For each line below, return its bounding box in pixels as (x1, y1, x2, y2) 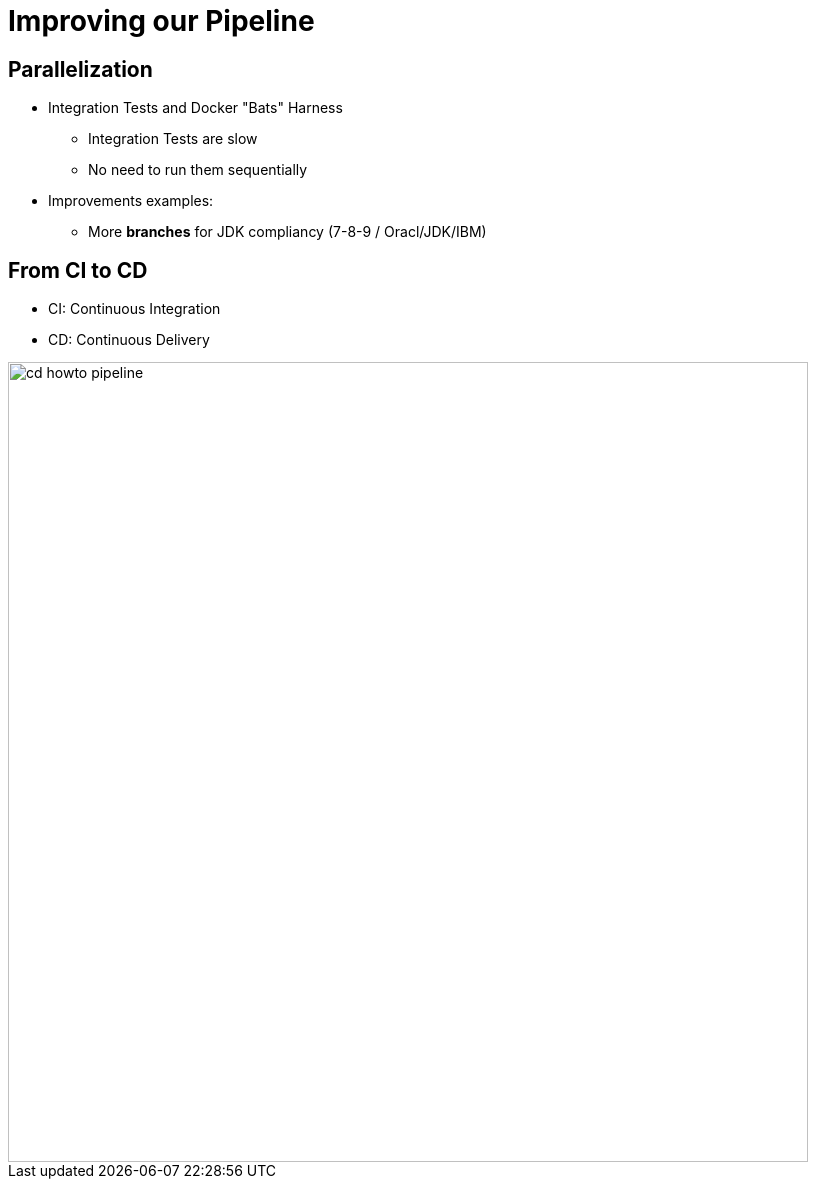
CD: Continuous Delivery (48, 331, 210, 349)
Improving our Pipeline (8, 4, 315, 38)
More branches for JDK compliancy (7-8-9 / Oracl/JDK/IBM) (88, 223, 487, 241)
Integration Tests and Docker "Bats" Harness (48, 99, 343, 117)
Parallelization (8, 56, 153, 82)
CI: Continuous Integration (48, 300, 221, 318)
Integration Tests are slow (88, 130, 258, 148)
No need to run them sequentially (88, 161, 308, 179)
